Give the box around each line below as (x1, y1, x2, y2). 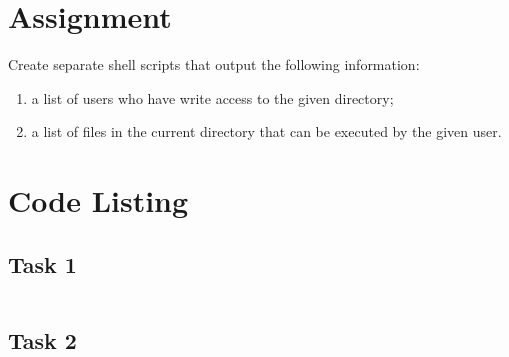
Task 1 (8, 248, 77, 279)
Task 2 (8, 324, 77, 355)
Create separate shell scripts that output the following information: (8, 54, 420, 75)
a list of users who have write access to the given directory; (31, 87, 394, 108)
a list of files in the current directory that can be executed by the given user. (31, 121, 502, 142)
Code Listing (8, 180, 189, 221)
